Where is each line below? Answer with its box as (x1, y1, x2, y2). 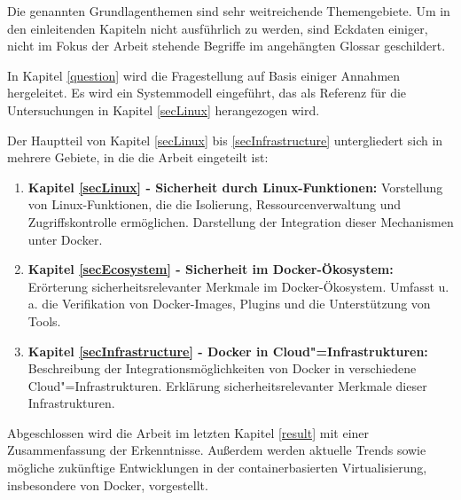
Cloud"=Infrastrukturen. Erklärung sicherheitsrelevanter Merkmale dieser (27, 376, 427, 395)
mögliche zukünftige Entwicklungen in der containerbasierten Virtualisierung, (7, 458, 427, 477)
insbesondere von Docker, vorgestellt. (7, 475, 208, 494)
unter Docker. (27, 230, 103, 248)
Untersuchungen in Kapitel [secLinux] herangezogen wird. (7, 100, 320, 119)
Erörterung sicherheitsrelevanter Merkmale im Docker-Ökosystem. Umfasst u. (27, 277, 449, 295)
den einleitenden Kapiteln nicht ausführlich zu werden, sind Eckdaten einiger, (7, 19, 428, 37)
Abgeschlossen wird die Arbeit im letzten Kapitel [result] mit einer (7, 423, 370, 441)
